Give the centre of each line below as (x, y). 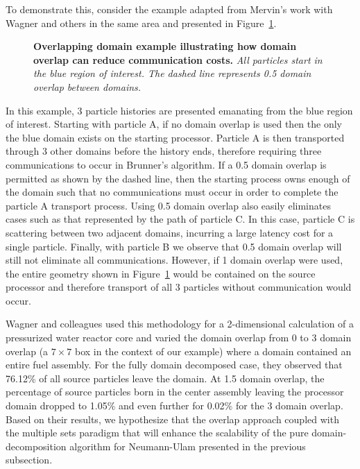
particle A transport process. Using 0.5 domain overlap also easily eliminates (168, 205)
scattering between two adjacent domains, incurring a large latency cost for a (170, 232)
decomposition (36, 446)
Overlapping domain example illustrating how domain (165, 46)
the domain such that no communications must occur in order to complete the (172, 192)
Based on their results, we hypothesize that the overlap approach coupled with (172, 419)
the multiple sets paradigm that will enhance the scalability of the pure (157, 433)
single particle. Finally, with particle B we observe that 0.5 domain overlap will (174, 246)
